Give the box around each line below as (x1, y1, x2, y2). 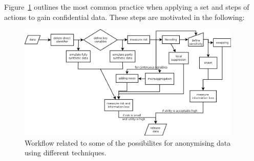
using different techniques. (25, 147, 107, 158)
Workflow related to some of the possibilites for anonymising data (25, 137, 231, 148)
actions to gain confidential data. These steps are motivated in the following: (4, 11, 245, 22)
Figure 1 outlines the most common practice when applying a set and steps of (4, 2, 249, 12)
